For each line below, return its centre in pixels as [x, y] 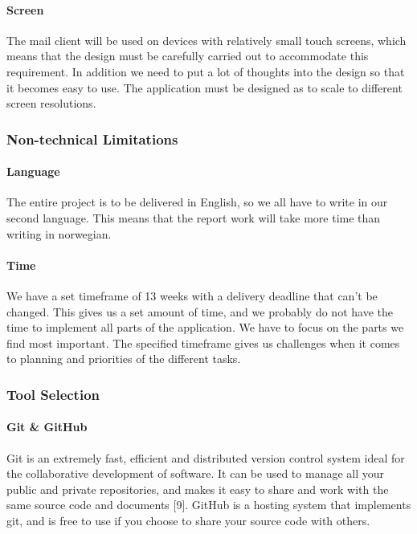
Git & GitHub [47, 427]
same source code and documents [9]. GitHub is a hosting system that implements [209, 505]
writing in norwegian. [59, 233]
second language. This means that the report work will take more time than [194, 218]
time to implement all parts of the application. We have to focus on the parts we [205, 327]
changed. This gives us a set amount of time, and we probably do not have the [200, 311]
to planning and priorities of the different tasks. [124, 359]
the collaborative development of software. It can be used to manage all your [196, 473]
